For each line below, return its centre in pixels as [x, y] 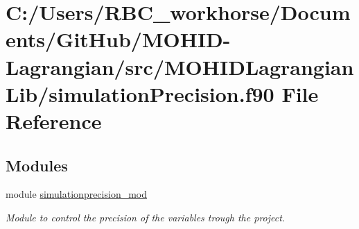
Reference [54, 120]
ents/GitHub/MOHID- [118, 39]
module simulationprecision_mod [77, 194]
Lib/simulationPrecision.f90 [140, 93]
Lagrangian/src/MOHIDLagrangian [180, 66]
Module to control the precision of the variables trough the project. [146, 217]
